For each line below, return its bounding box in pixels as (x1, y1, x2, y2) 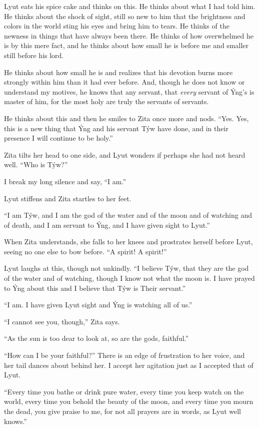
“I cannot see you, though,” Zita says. (4, 316, 120, 326)
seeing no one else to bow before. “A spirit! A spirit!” (4, 246, 167, 256)
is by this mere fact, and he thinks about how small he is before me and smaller (4, 40, 248, 51)
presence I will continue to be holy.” (4, 133, 113, 143)
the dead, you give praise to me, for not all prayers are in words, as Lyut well (4, 406, 241, 416)
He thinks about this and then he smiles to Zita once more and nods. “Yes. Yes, (4, 113, 249, 123)
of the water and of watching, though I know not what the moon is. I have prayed (4, 273, 255, 283)
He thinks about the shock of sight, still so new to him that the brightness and (4, 11, 245, 21)
